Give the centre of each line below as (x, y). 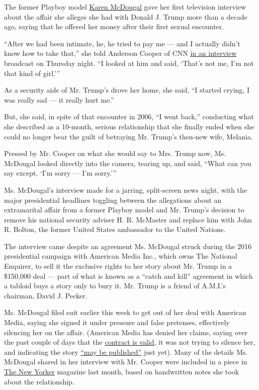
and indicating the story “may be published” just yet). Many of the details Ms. (126, 352)
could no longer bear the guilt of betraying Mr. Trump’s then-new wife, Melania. (128, 136)
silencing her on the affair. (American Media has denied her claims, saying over (126, 332)
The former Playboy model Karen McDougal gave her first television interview (125, 7)
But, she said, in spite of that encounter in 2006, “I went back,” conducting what (129, 116)
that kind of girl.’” (32, 73)
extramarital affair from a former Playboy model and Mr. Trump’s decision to (124, 210)
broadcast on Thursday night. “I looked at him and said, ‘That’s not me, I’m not (129, 63)
